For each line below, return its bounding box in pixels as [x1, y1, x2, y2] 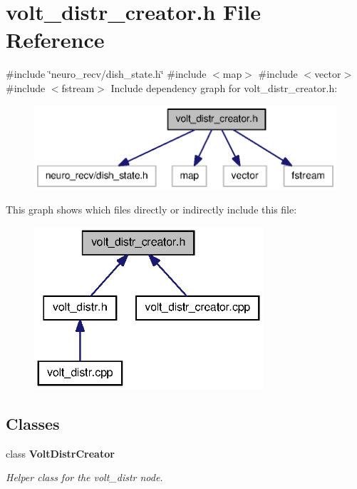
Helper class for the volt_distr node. [6, 470, 163, 485]
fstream [61, 80, 95, 95]
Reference [6, 25, 105, 54]
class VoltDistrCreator [6, 445, 115, 460]
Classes [6, 412, 60, 434]
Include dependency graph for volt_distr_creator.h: [110, 80, 338, 95]
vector [314, 66, 341, 81]
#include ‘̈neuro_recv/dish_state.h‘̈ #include [6, 66, 207, 81]
